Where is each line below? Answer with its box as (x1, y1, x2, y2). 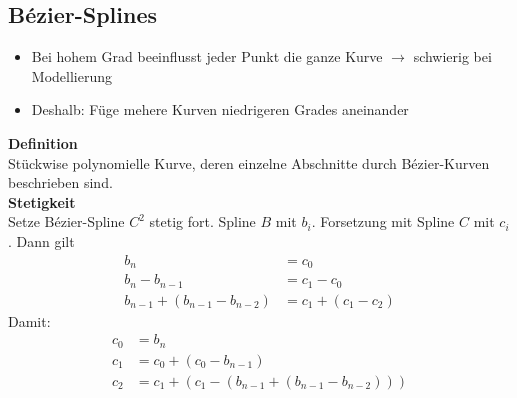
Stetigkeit (8, 191, 76, 212)
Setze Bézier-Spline (8, 211, 125, 232)
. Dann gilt (8, 230, 75, 251)
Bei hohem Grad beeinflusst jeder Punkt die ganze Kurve (31, 46, 383, 67)
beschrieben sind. (8, 172, 113, 193)
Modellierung (31, 65, 112, 86)
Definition (8, 132, 78, 153)
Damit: (8, 310, 51, 331)
